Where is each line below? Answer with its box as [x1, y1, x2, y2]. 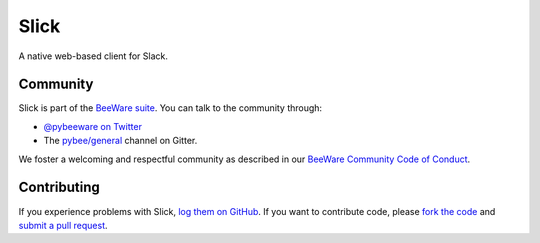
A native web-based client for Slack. [18, 50, 169, 62]
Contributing [18, 179, 100, 196]
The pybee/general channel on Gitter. [43, 135, 198, 147]
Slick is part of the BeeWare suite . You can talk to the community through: [18, 102, 323, 114]
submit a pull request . [18, 219, 109, 231]
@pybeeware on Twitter [43, 120, 142, 132]
